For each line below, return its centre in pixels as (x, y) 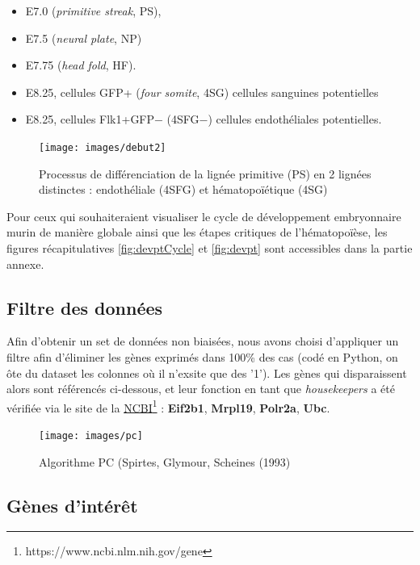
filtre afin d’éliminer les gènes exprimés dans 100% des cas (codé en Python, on (202, 356)
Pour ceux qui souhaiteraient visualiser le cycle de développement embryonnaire (204, 216)
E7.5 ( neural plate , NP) (84, 38)
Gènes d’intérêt (72, 505)
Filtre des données (85, 307)
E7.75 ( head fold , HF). (81, 65)
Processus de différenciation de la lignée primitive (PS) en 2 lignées (205, 173)
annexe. (25, 264)
